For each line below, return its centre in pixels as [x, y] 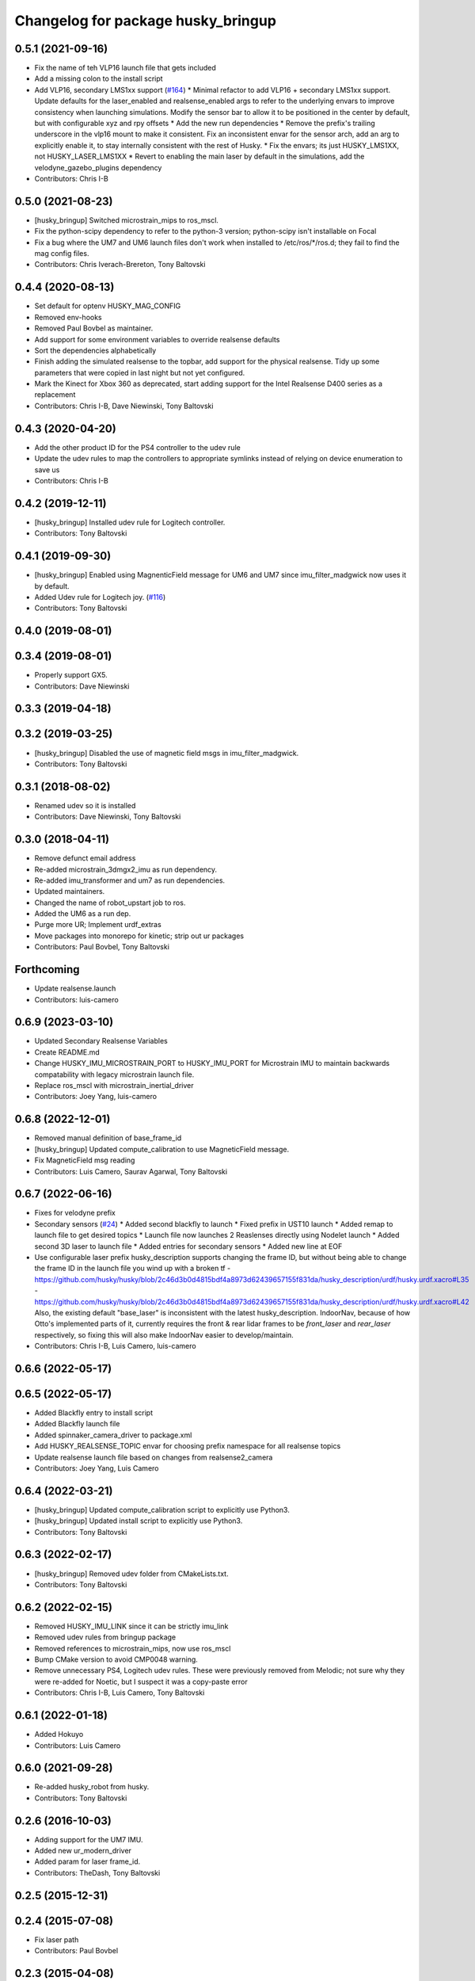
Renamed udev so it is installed [85, 805]
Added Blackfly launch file [77, 1424]
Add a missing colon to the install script [99, 78]
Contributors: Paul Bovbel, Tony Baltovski [102, 947]
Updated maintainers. [70, 891]
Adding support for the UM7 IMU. [89, 1839]
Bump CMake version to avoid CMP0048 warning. [116, 1659]
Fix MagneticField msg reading [85, 1160]
